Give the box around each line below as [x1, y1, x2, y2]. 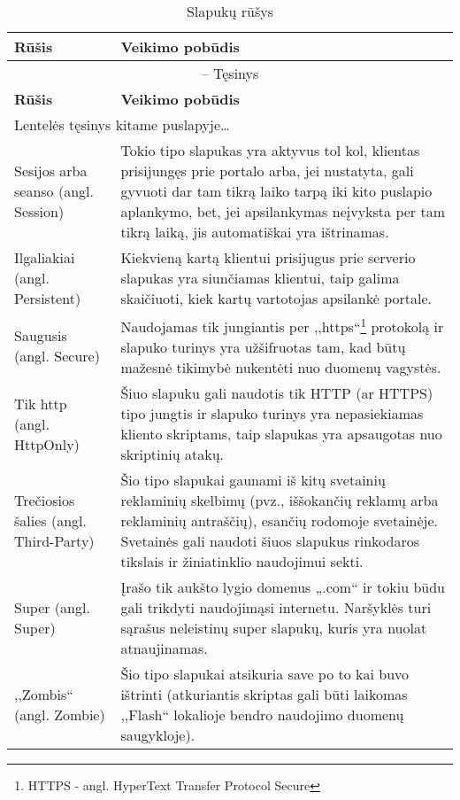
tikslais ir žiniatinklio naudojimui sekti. [120, 551, 364, 572]
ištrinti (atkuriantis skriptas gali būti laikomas [120, 684, 408, 705]
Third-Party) [14, 531, 95, 552]
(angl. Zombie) [14, 704, 105, 726]
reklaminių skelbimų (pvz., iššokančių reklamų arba [120, 490, 439, 511]
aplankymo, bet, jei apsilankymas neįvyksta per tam [120, 201, 445, 221]
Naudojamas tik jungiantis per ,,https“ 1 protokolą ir [120, 314, 444, 338]
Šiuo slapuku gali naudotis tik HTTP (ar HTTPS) [120, 383, 433, 404]
